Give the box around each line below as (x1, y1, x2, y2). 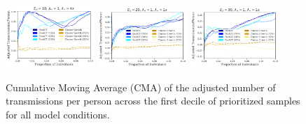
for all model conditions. (6, 107, 110, 121)
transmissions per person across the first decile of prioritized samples (6, 93, 300, 108)
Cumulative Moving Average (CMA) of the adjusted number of (6, 79, 276, 94)
